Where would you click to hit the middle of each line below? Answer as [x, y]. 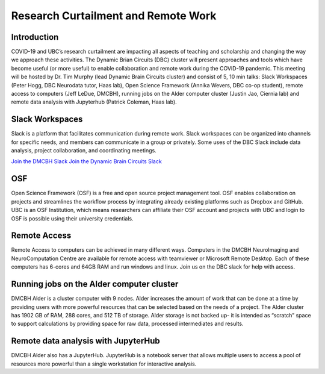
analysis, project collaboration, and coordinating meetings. [84, 151]
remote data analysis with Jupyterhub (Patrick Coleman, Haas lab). [94, 102]
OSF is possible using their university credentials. [72, 218]
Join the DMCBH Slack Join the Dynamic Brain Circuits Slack [86, 161]
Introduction [35, 37]
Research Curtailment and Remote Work [114, 16]
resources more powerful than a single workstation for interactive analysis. [104, 364]
